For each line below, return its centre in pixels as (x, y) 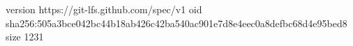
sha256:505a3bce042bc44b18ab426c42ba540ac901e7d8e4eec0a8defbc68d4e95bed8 (176, 23)
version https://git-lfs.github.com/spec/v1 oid (104, 9)
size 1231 (25, 37)
